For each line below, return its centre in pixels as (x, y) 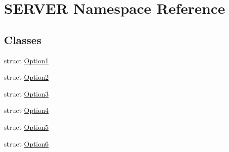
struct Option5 (26, 127)
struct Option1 (26, 60)
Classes (23, 39)
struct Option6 (26, 143)
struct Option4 (26, 110)
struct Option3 (26, 93)
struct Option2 (26, 77)
